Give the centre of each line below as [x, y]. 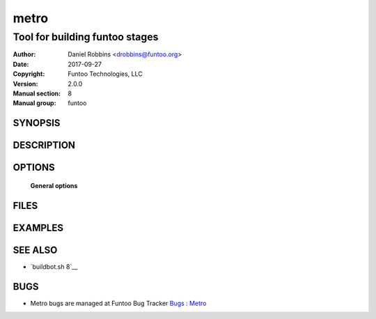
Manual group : [34, 103]
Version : [25, 84]
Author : [24, 54]
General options [54, 185]
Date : [21, 64]
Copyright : [29, 74]
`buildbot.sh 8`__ [54, 266]
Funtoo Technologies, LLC [105, 74]
